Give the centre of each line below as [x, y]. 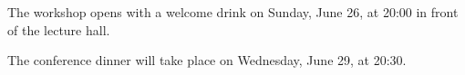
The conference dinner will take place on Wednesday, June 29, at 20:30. [207, 60]
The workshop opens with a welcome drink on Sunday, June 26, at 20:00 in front [233, 12]
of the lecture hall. [59, 29]
